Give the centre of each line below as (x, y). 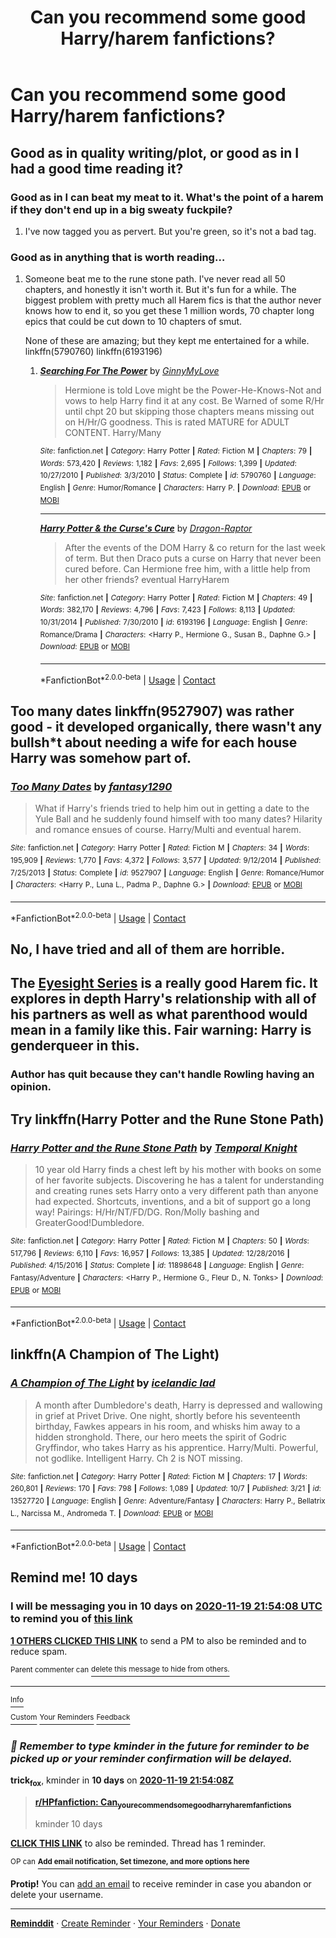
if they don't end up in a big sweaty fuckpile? (121, 209)
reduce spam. (39, 1651)
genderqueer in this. (75, 1046)
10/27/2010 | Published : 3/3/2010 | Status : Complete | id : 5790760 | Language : (178, 476)
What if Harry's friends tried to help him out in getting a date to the (172, 808)
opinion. (31, 1087)
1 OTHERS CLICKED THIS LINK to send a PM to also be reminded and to (158, 1640)
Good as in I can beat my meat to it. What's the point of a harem (167, 197)
